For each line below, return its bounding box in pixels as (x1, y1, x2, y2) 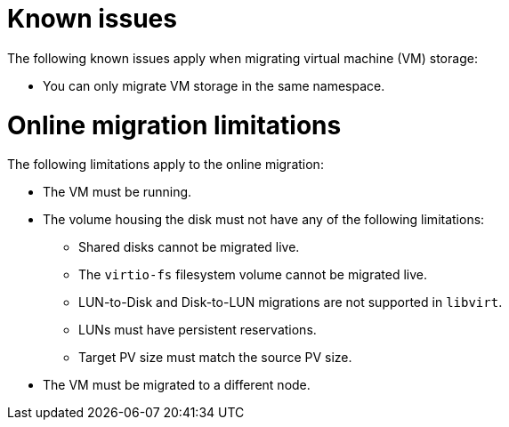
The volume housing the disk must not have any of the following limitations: (43, 212, 485, 228)
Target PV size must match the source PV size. (78, 350, 352, 366)
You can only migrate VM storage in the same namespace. (43, 77, 385, 93)
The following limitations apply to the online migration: (7, 157, 324, 173)
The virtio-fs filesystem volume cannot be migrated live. (78, 267, 428, 283)
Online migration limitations (7, 109, 342, 141)
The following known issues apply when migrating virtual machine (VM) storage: (7, 50, 478, 66)
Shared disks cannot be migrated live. (78, 239, 300, 255)
